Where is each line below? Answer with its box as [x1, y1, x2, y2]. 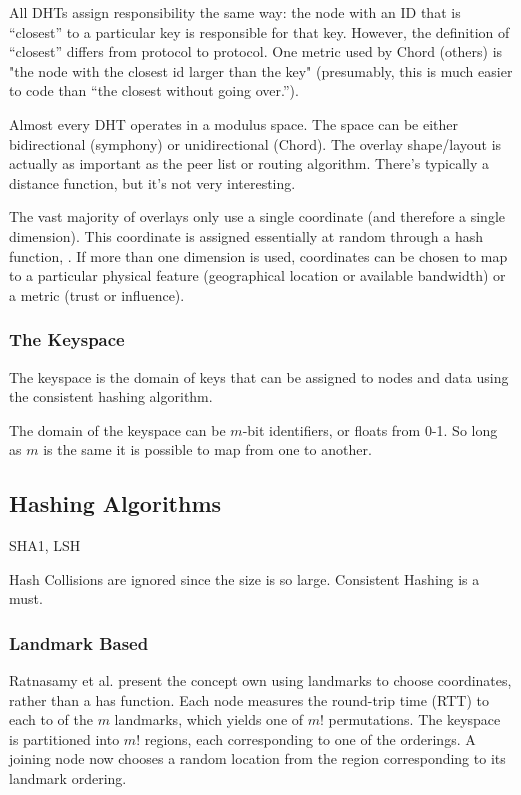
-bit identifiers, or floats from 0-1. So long [242, 419, 498, 440]
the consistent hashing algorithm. [9, 386, 213, 407]
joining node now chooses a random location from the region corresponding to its [9, 748, 506, 769]
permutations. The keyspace [328, 709, 501, 730]
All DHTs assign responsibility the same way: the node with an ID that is [9, 2, 461, 22]
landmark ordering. [9, 768, 127, 789]
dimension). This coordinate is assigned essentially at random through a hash [9, 225, 484, 246]
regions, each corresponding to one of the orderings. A [144, 728, 476, 749]
